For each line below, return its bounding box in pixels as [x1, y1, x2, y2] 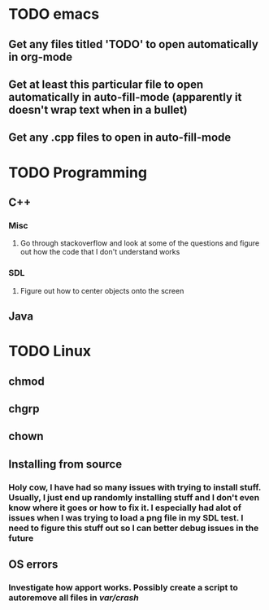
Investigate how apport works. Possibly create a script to [8, 582, 238, 593]
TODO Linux [8, 342, 92, 360]
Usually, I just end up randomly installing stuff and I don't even [8, 491, 260, 503]
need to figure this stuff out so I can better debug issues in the [8, 522, 259, 534]
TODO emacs [8, 5, 100, 24]
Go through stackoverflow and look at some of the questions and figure [20, 238, 260, 248]
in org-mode [8, 50, 73, 63]
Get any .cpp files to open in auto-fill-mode [8, 131, 232, 145]
